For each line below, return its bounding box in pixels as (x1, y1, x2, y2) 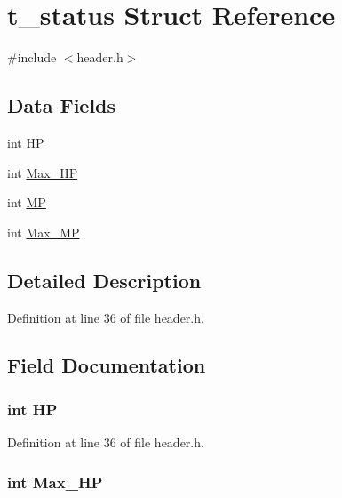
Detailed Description (7, 266, 202, 293)
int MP (7, 193, 46, 212)
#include (7, 48, 57, 67)
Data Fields (7, 92, 116, 119)
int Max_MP (7, 222, 80, 241)
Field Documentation (7, 351, 206, 379)
